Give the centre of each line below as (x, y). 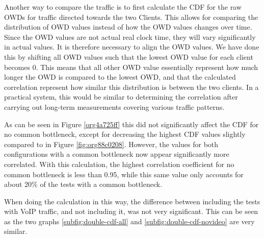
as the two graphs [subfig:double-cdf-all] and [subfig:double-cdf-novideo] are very (129, 221)
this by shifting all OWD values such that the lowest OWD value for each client (129, 56)
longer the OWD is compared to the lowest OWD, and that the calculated (120, 77)
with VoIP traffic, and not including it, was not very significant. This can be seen (131, 211)
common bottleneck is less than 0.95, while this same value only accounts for (124, 174)
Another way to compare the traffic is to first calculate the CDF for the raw (123, 7)
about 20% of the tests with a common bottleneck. (83, 184)
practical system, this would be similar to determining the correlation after (121, 97)
